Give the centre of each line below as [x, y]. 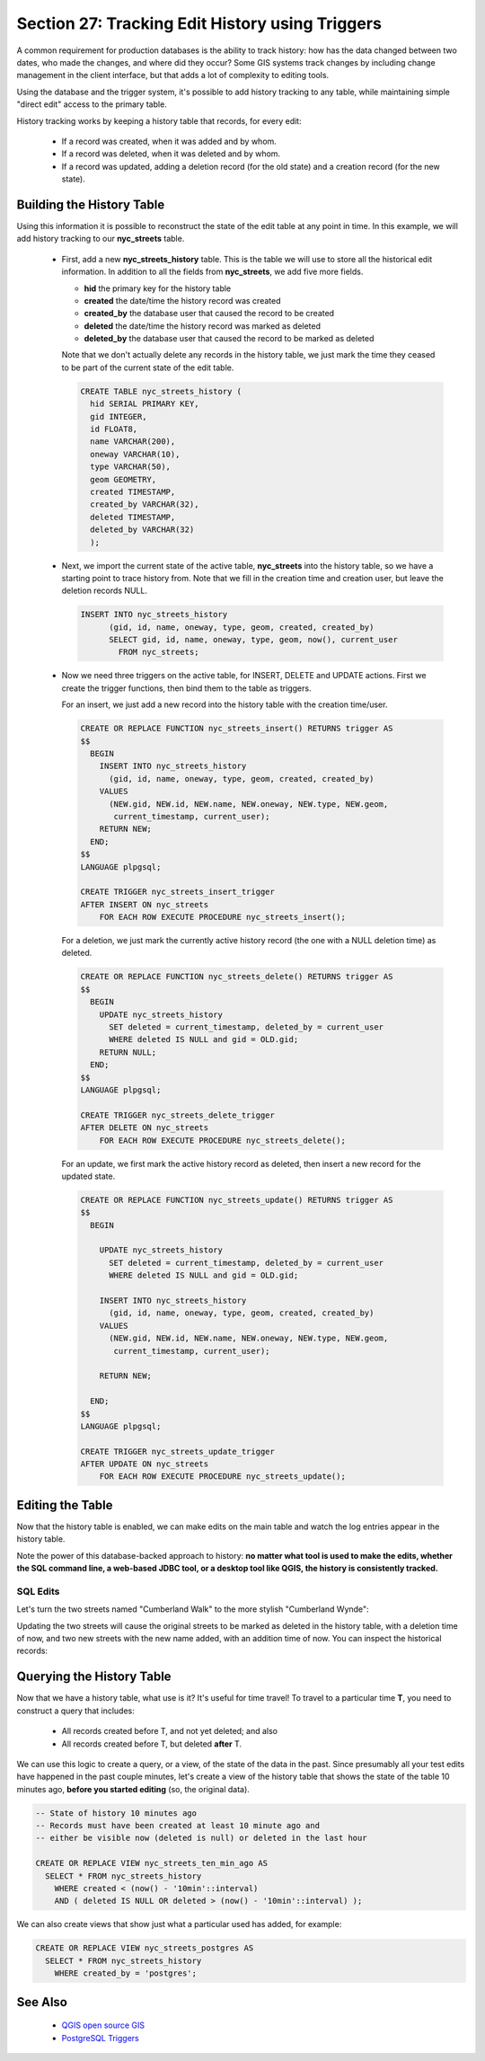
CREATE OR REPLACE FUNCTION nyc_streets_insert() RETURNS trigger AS [237, 729]
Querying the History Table [94, 1677]
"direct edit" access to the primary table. [92, 104]
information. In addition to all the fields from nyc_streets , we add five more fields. [212, 272]
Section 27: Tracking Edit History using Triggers [199, 23]
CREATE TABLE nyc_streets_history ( [161, 391]
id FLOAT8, [114, 429]
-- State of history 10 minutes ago [116, 1813]
